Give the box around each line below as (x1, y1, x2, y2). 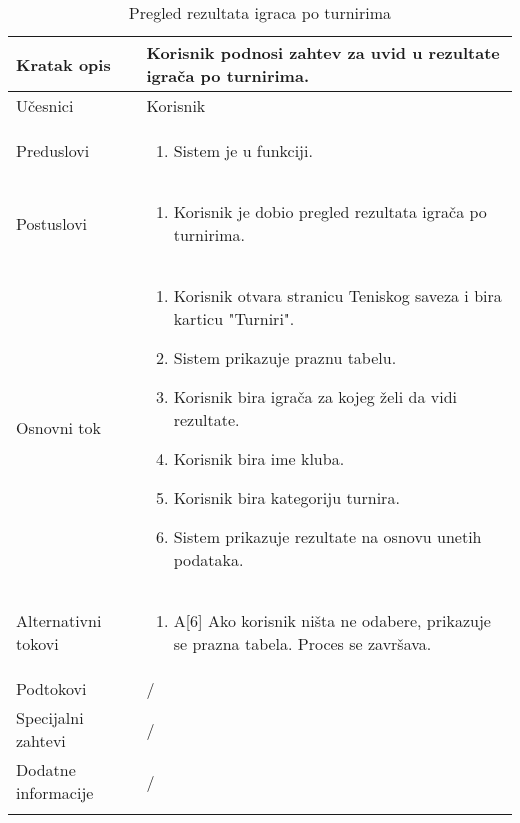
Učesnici (16, 94, 74, 117)
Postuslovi (16, 211, 88, 235)
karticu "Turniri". (173, 307, 295, 330)
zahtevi (16, 729, 66, 752)
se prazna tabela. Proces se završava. (173, 632, 432, 655)
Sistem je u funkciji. (173, 139, 313, 162)
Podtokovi (16, 677, 87, 700)
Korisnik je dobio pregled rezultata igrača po (173, 200, 487, 223)
